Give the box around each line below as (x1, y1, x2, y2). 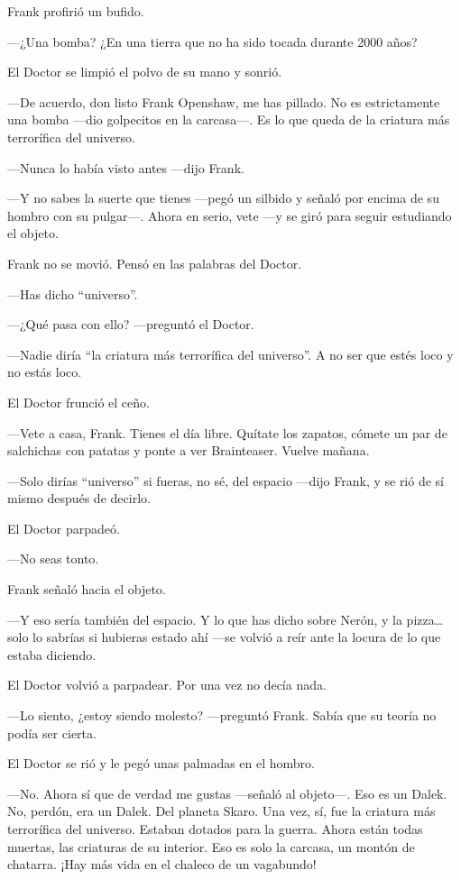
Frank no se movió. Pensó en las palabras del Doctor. (7, 253, 302, 272)
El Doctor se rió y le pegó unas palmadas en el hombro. (7, 754, 315, 773)
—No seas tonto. (7, 549, 99, 568)
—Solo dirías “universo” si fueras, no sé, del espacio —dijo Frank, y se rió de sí (7, 471, 444, 490)
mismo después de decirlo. (7, 489, 151, 508)
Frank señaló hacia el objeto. (7, 580, 166, 599)
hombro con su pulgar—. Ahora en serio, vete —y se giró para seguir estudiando (7, 206, 452, 224)
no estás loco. (7, 362, 82, 381)
